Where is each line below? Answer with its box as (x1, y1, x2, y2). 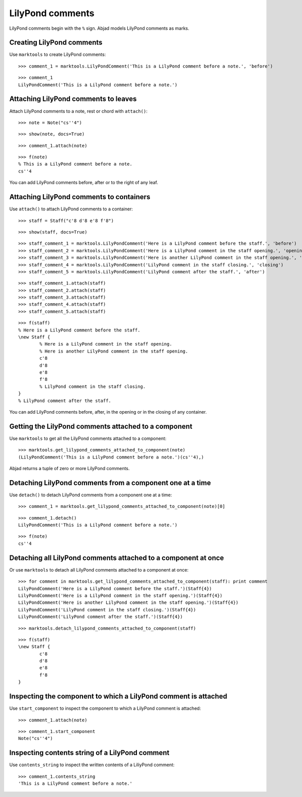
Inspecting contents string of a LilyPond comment (9, 749, 170, 757)
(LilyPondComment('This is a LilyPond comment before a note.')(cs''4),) (18, 454, 204, 460)
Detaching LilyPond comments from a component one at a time (9, 478, 211, 487)
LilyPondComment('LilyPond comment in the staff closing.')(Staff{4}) (18, 607, 196, 612)
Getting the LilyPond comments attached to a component (9, 422, 193, 431)
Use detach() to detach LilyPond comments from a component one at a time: (9, 492, 172, 498)
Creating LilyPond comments (9, 38, 103, 47)
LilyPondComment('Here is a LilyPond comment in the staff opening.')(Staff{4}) (18, 593, 223, 598)
